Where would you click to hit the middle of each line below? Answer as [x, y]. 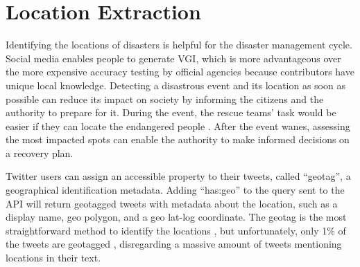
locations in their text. [53, 258]
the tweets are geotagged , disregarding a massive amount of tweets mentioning [174, 244]
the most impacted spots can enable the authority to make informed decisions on [178, 139]
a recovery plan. [40, 153]
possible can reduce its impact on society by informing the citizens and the [165, 99]
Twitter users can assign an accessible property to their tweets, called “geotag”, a [178, 176]
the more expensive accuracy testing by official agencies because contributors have [180, 72]
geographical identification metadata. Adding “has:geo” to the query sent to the [175, 190]
